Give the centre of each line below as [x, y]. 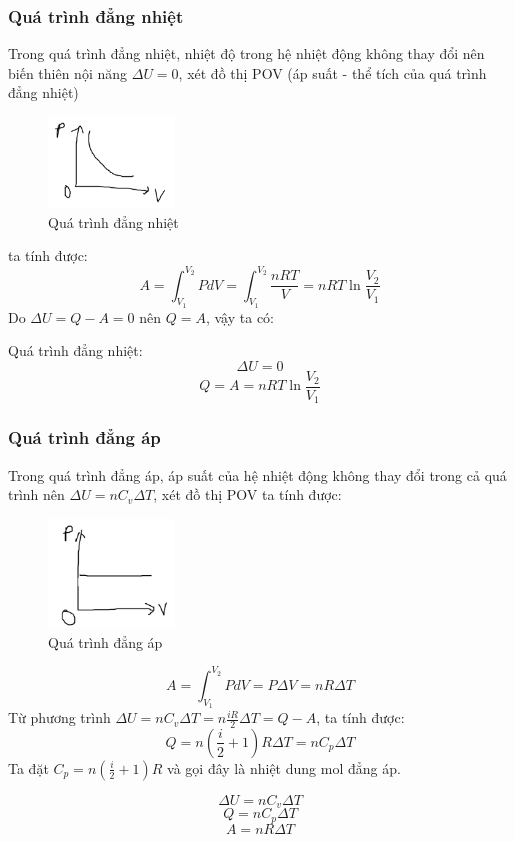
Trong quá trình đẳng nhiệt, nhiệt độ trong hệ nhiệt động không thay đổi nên [246, 53]
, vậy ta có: [239, 316]
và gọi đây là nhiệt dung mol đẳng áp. [284, 767]
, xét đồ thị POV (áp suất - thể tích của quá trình [332, 72]
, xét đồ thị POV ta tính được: [247, 494]
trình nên [36, 494]
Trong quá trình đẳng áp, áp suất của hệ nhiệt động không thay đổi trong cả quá [257, 474]
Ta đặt [28, 767]
